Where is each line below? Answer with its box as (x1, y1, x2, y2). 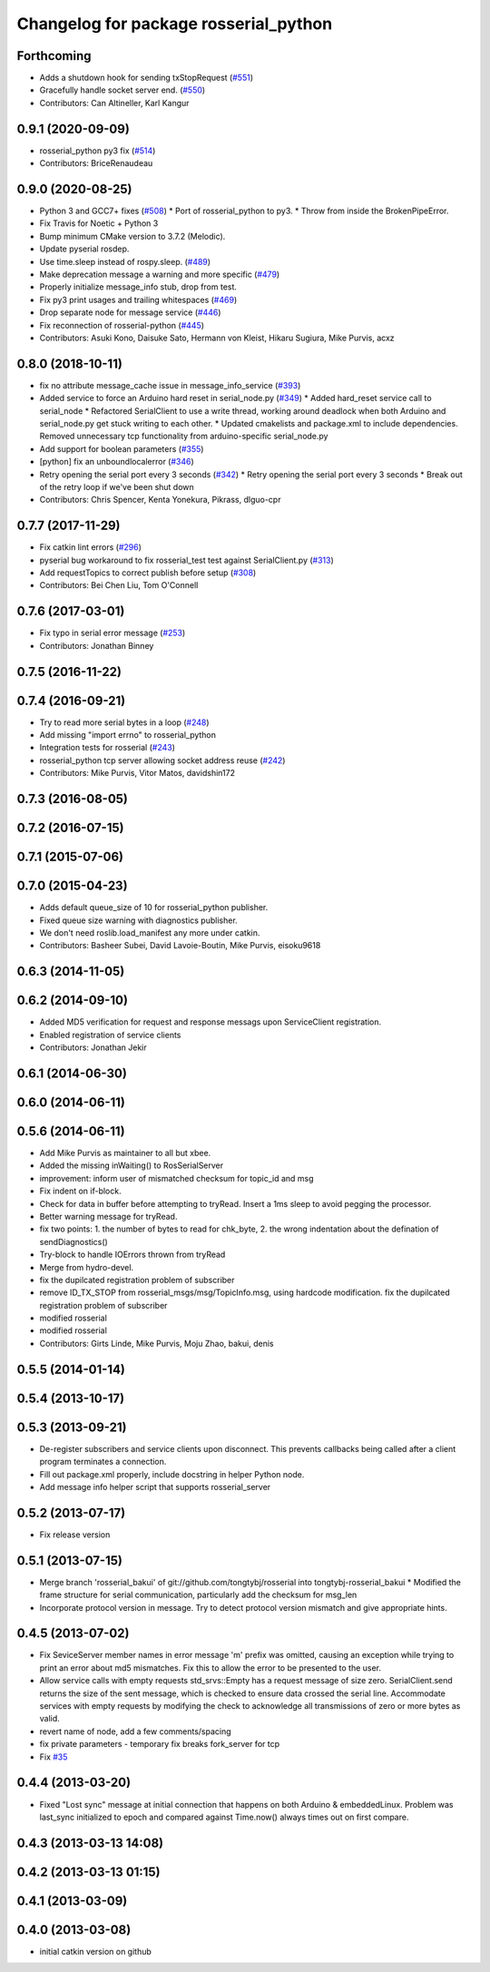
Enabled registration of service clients (39, 1029, 181, 1040)
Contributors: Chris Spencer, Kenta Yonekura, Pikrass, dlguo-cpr (39, 495, 281, 505)
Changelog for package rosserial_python (16, 14, 333, 34)
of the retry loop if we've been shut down (39, 481, 194, 492)
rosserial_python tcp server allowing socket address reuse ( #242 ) (39, 754, 286, 766)
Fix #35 (39, 1751, 68, 1762)
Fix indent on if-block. (39, 1185, 122, 1197)
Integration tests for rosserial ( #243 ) (39, 742, 176, 753)
